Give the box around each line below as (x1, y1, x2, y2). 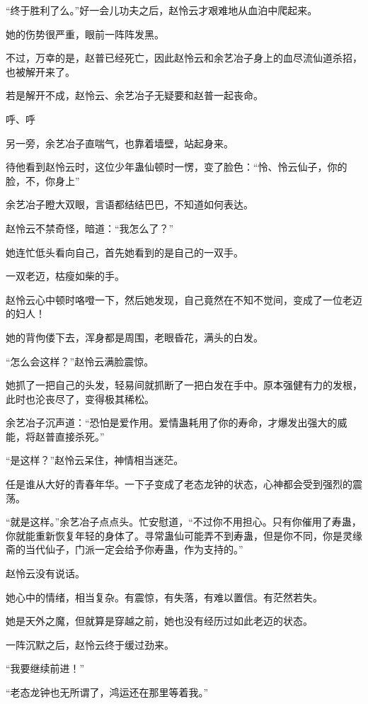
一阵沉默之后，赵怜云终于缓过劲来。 (6, 637, 174, 652)
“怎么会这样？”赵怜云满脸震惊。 (6, 353, 154, 368)
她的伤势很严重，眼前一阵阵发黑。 (6, 26, 164, 41)
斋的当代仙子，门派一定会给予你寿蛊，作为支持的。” (6, 542, 243, 557)
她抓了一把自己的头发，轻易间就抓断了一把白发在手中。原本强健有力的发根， (6, 377, 362, 392)
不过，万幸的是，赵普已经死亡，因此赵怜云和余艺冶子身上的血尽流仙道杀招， (6, 50, 362, 65)
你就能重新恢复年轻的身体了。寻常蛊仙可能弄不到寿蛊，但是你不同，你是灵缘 (6, 528, 362, 543)
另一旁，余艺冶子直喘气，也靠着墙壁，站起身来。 (6, 135, 234, 150)
